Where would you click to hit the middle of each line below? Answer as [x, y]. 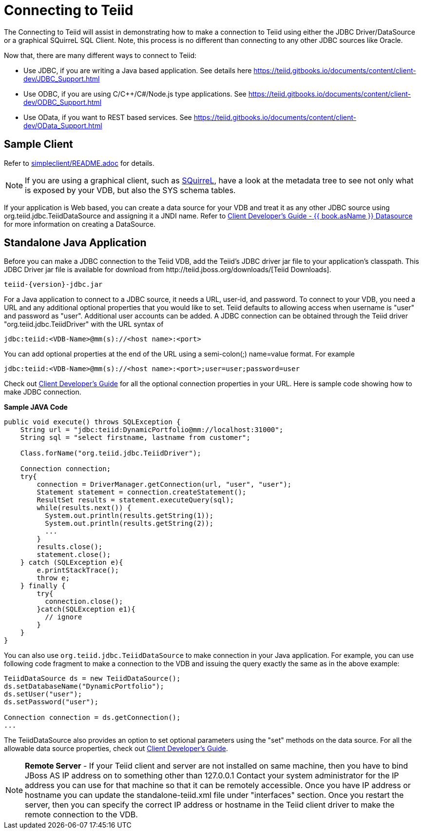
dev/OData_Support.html [63, 125]
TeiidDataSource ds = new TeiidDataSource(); [92, 679]
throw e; [53, 578]
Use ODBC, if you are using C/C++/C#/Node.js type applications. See [135, 94]
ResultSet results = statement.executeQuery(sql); [135, 500]
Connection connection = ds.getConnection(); [92, 718]
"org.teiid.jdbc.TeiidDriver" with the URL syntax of [84, 324]
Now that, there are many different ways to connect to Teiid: [100, 55]
